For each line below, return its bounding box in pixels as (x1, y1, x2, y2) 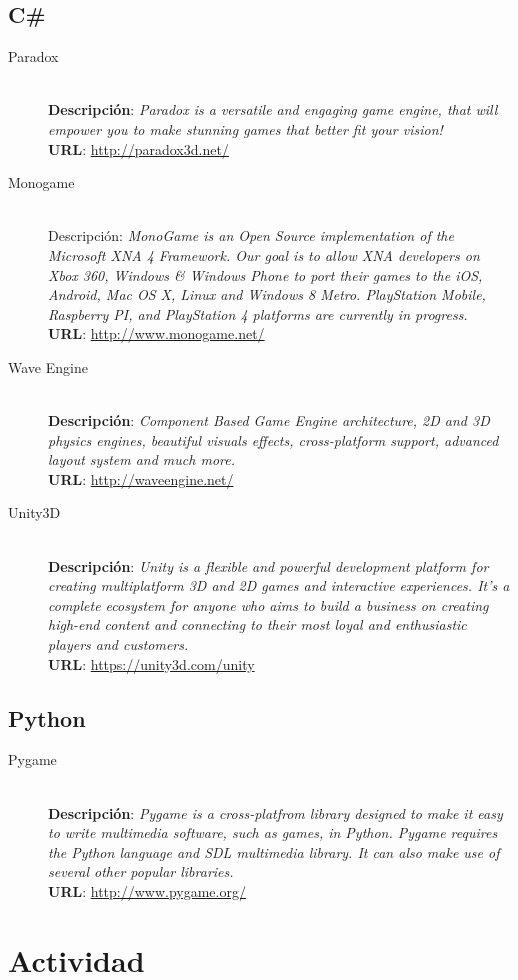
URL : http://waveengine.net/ (48, 468, 234, 489)
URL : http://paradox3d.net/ (48, 138, 229, 159)
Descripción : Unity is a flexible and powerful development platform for (48, 555, 489, 576)
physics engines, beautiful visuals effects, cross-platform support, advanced (48, 429, 499, 450)
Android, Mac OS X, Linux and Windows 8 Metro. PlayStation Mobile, (48, 284, 486, 305)
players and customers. (48, 634, 189, 655)
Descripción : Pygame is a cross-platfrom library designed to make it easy (48, 802, 503, 823)
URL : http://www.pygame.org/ (48, 881, 246, 901)
